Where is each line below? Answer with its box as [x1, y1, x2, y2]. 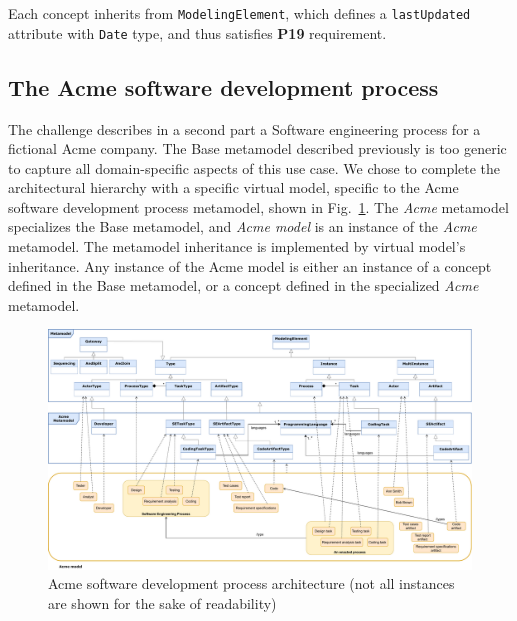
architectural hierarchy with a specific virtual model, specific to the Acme [8, 177, 459, 198]
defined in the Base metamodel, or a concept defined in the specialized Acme [8, 275, 479, 296]
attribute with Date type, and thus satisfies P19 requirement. [8, 22, 387, 43]
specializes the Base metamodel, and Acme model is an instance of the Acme [8, 216, 477, 237]
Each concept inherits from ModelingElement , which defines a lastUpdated [8, 3, 471, 23]
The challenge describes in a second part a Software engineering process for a [8, 118, 481, 139]
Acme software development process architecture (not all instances [48, 573, 455, 594]
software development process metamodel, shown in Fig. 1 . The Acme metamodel [8, 196, 509, 217]
